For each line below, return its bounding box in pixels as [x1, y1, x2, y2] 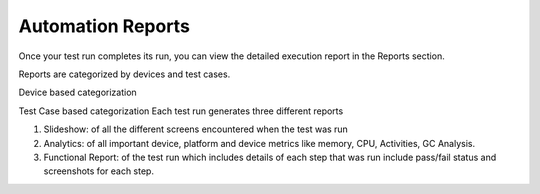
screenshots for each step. [43, 165, 155, 177]
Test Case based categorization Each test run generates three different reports [18, 105, 344, 117]
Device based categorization [18, 86, 137, 99]
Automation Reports [18, 15, 190, 37]
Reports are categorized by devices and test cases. [18, 68, 231, 80]
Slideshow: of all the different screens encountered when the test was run [43, 123, 349, 135]
